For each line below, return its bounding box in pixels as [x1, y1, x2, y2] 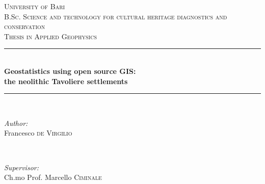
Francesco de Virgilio [4, 127, 72, 138]
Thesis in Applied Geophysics [4, 31, 97, 41]
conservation [4, 21, 45, 32]
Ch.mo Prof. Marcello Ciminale [4, 172, 102, 182]
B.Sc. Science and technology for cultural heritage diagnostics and [4, 11, 227, 21]
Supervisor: [4, 162, 39, 172]
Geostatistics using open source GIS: [4, 65, 136, 76]
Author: [4, 117, 28, 128]
